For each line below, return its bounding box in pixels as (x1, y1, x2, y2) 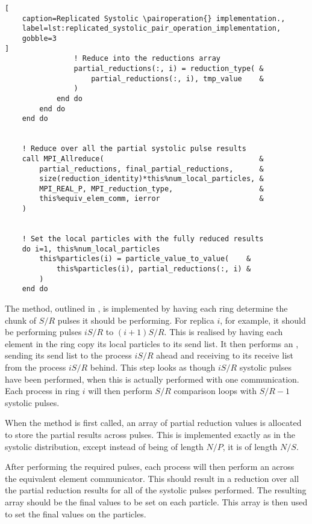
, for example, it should (220, 313, 306, 326)
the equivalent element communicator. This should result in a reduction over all (5, 472, 299, 484)
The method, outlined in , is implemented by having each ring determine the (5, 302, 288, 315)
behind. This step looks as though (90, 361, 216, 373)
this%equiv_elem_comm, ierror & (39, 194, 264, 203)
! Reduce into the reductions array (73, 54, 220, 63)
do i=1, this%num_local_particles (22, 244, 160, 253)
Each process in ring (5, 384, 80, 397)
